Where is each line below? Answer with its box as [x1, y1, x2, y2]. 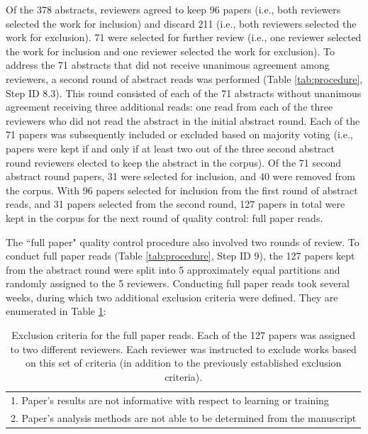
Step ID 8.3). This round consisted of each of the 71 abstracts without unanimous [6, 85, 362, 100]
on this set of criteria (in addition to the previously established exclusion [25, 355, 342, 370]
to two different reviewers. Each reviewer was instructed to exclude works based [10, 341, 357, 356]
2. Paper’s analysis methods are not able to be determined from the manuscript [11, 410, 357, 425]
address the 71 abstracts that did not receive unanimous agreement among [6, 57, 330, 72]
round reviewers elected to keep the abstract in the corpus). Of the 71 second [6, 155, 341, 169]
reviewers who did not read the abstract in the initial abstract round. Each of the [6, 113, 360, 128]
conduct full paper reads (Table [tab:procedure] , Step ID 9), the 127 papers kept [6, 248, 355, 263]
